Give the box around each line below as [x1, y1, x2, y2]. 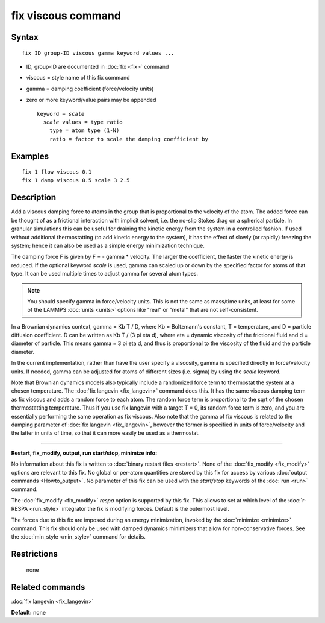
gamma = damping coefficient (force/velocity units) [26, 85, 154, 92]
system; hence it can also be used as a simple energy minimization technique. [11, 242, 205, 249]
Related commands [11, 582, 85, 592]
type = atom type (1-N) [49, 127, 120, 134]
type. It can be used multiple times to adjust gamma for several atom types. [11, 270, 199, 277]
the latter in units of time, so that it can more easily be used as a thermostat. [11, 429, 200, 437]
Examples [11, 151, 49, 161]
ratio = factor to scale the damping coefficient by [49, 136, 209, 142]
